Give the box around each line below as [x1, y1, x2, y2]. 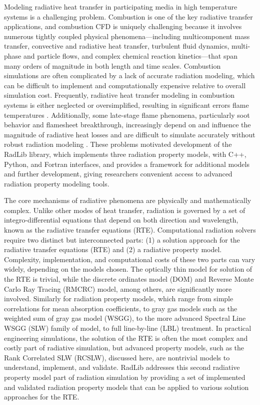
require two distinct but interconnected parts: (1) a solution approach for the [4, 234, 240, 245]
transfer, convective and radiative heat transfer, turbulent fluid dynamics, [4, 41, 229, 51]
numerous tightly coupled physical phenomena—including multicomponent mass [4, 31, 250, 41]
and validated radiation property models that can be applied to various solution [4, 381, 249, 392]
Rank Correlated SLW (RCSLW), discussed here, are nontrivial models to [4, 352, 230, 362]
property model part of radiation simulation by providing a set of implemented [4, 371, 245, 382]
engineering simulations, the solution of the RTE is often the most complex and [4, 332, 248, 343]
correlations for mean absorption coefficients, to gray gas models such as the [4, 303, 237, 313]
